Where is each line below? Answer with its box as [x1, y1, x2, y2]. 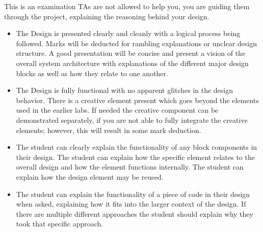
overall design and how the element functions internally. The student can [16, 161, 244, 172]
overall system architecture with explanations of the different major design [16, 57, 249, 68]
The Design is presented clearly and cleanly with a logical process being [16, 28, 241, 39]
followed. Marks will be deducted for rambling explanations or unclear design [16, 38, 257, 48]
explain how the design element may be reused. [16, 171, 164, 182]
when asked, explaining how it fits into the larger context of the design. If [16, 198, 246, 209]
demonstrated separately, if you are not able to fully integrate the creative [16, 114, 248, 125]
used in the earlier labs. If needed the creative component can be [16, 105, 219, 115]
